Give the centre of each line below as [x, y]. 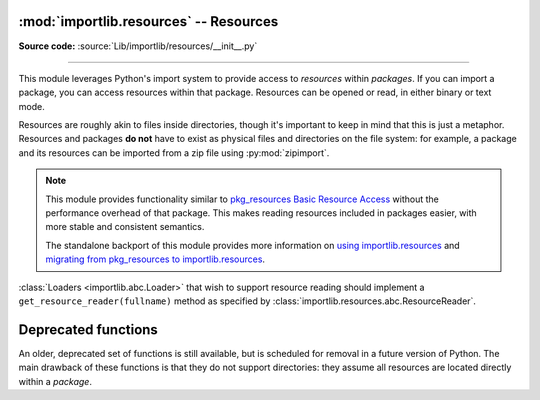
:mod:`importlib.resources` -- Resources [148, 21]
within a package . [55, 381]
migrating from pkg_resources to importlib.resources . [155, 259]
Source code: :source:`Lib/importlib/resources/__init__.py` [138, 46]
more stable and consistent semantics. [125, 227]
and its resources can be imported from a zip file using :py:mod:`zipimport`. [174, 152]
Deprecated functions [88, 329]
